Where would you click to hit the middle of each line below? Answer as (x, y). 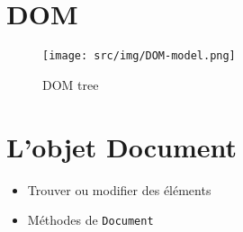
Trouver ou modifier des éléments (119, 189)
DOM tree (71, 84)
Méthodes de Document (90, 220)
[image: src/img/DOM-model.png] (139, 56)
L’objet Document (122, 146)
